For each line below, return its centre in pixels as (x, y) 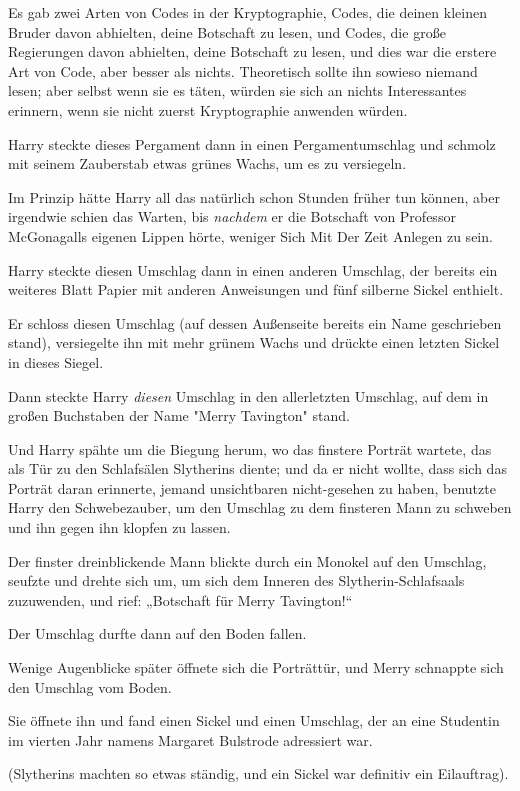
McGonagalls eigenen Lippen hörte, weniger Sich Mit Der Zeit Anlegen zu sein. (250, 235)
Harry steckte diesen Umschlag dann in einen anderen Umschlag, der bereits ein (253, 269)
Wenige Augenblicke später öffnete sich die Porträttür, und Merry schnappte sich (256, 667)
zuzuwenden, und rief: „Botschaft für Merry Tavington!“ (180, 599)
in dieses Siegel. (56, 361)
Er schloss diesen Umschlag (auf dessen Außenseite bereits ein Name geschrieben (255, 322)
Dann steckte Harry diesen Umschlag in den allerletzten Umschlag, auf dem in (248, 395)
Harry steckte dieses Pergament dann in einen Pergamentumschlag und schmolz (252, 143)
